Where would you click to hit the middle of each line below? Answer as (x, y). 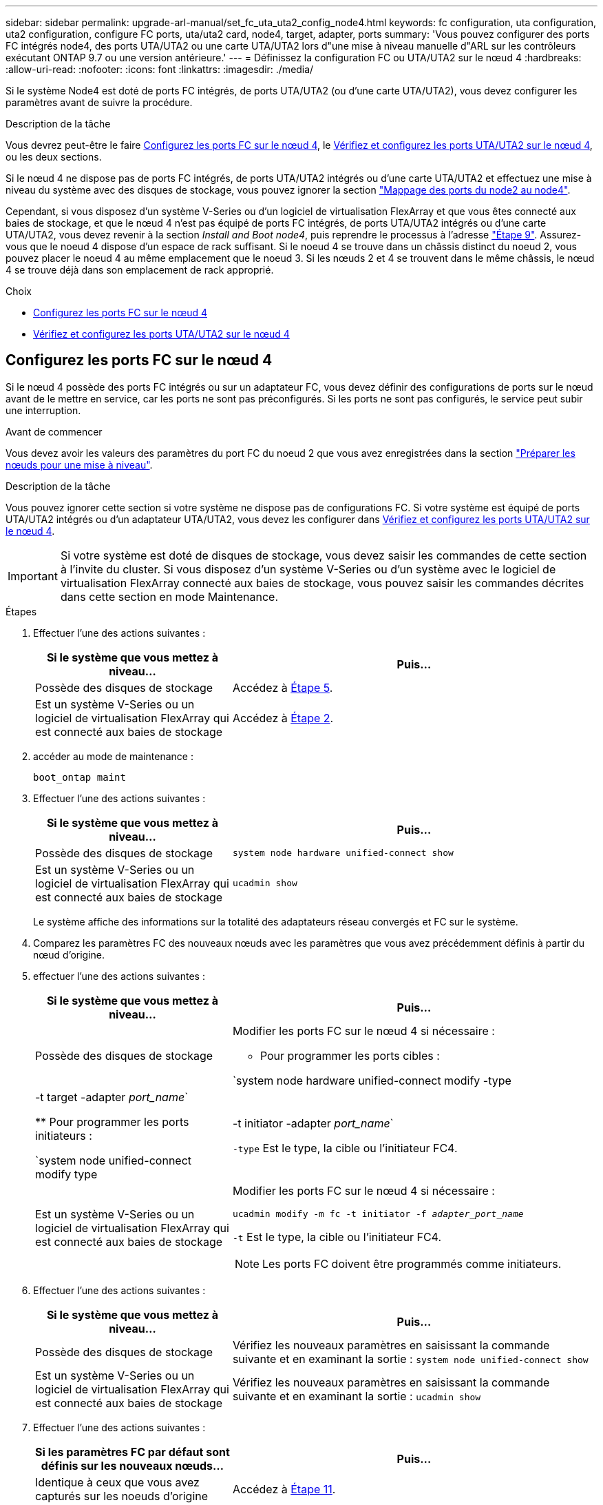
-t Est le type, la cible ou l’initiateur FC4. (337, 1237)
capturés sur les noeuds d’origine (122, 1496)
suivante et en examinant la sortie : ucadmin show (357, 1396)
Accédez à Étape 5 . (283, 687)
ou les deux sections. (54, 157)
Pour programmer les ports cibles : (350, 1055)
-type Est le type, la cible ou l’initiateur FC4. (345, 1148)
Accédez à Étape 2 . (283, 718)
